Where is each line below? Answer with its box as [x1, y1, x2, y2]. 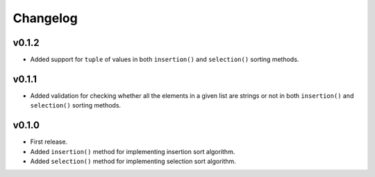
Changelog [12, 10, 78, 26]
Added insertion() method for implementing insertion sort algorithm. [30, 147, 235, 155]
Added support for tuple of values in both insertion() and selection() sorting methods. [30, 56, 299, 64]
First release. [30, 137, 68, 146]
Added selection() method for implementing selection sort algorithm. [30, 157, 236, 166]
